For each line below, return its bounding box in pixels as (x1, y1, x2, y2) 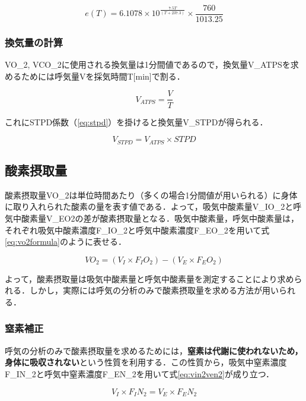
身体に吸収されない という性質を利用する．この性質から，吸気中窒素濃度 (5, 356, 287, 368)
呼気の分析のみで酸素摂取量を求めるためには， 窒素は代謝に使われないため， (5, 344, 303, 356)
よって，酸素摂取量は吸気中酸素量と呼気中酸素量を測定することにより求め (5, 272, 294, 285)
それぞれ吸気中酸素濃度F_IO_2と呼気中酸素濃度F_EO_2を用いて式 (5, 223, 270, 236)
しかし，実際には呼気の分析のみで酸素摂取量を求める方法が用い (29, 284, 279, 296)
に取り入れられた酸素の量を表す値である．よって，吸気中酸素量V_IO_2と (5, 200, 294, 213)
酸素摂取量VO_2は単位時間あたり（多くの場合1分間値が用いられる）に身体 (5, 188, 298, 201)
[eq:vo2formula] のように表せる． (5, 235, 127, 248)
